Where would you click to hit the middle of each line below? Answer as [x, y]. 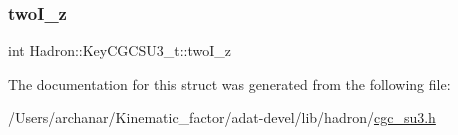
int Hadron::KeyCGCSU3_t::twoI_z [119, 50]
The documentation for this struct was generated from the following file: [229, 83]
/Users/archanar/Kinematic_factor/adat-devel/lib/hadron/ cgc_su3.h [222, 117]
